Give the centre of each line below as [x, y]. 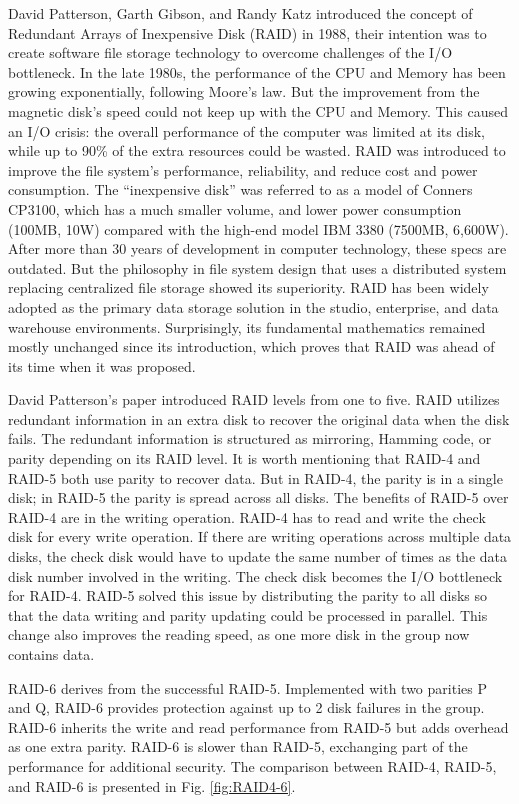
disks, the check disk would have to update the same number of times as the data [257, 556]
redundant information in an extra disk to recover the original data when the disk [259, 418]
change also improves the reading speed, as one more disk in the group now [239, 634]
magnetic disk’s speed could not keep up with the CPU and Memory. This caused [258, 110]
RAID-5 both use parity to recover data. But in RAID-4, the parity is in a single [255, 477]
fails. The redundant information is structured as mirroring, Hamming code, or [250, 438]
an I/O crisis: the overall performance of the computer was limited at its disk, [246, 130]
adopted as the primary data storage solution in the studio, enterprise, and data [253, 306]
